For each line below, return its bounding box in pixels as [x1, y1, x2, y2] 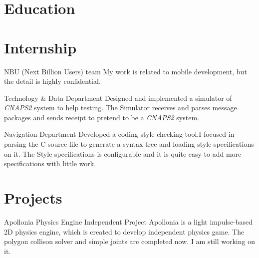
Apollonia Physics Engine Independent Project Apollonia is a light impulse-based [4, 216, 253, 227]
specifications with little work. [4, 158, 96, 169]
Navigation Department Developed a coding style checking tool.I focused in [4, 129, 235, 139]
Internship [4, 37, 77, 57]
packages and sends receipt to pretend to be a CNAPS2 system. [4, 112, 199, 122]
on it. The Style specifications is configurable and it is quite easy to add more [4, 148, 242, 159]
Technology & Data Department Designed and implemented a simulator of [4, 92, 232, 103]
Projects [4, 188, 62, 208]
